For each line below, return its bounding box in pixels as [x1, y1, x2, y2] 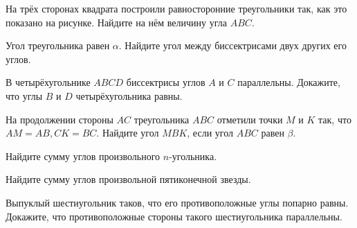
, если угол [187, 125, 233, 140]
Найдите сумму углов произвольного [6, 148, 161, 163]
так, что [318, 112, 351, 126]
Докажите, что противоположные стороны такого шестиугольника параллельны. [6, 209, 342, 223]
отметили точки [217, 112, 283, 126]
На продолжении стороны [6, 112, 113, 126]
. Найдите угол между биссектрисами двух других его [118, 38, 347, 53]
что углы [6, 88, 43, 103]
